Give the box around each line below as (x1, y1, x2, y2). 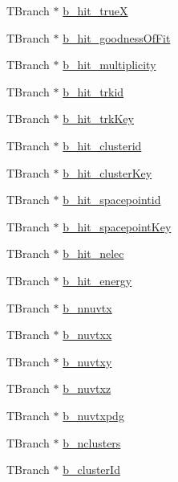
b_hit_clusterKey (63, 164, 152, 181)
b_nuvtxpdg (63, 406, 124, 423)
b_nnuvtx (63, 299, 112, 316)
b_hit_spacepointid (63, 191, 161, 208)
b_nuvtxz (63, 380, 111, 397)
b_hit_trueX (63, 2, 128, 18)
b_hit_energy (63, 272, 132, 288)
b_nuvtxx (63, 326, 112, 343)
